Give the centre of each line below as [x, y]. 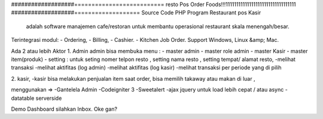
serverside [49, 98]
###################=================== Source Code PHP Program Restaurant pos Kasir [136, 13]
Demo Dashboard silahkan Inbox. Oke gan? [64, 109]
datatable [23, 98]
